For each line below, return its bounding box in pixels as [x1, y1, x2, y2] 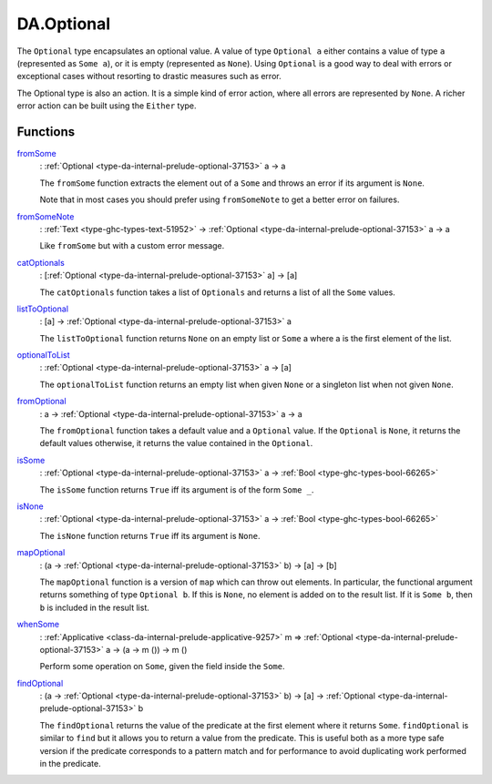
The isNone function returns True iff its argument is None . [39, 530, 261, 541]
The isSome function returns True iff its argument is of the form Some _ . [39, 484, 314, 495]
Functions [16, 124, 76, 139]
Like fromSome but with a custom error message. [39, 240, 225, 251]
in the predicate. [39, 759, 101, 769]
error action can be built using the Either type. [16, 100, 197, 111]
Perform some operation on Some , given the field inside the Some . [39, 661, 286, 672]
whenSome [16, 619, 59, 630]
